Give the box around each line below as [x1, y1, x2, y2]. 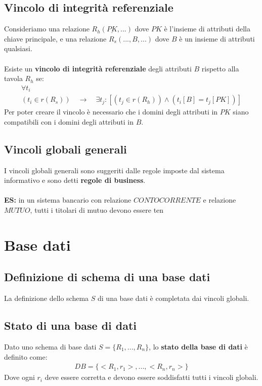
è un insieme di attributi [179, 33, 255, 44]
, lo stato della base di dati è [149, 341, 248, 352]
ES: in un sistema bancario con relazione [4, 195, 132, 205]
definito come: [4, 351, 48, 362]
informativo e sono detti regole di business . [4, 175, 146, 185]
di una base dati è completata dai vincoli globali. [98, 293, 249, 303]
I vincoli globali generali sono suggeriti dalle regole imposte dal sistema [4, 165, 225, 175]
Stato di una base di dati [4, 318, 137, 333]
